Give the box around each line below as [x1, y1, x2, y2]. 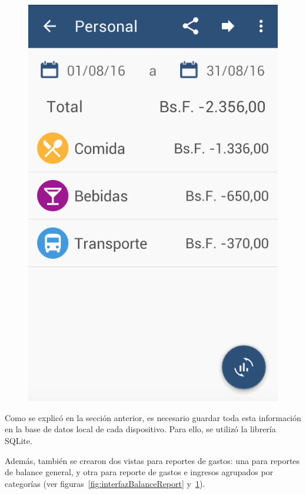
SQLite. [5, 434, 32, 446]
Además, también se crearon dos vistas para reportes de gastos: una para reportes [5, 454, 300, 466]
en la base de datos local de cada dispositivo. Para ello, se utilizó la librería [5, 423, 276, 435]
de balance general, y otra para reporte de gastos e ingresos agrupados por [5, 466, 274, 478]
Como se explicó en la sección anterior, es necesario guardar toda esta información [5, 411, 301, 423]
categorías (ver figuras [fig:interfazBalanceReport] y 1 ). [5, 477, 205, 489]
